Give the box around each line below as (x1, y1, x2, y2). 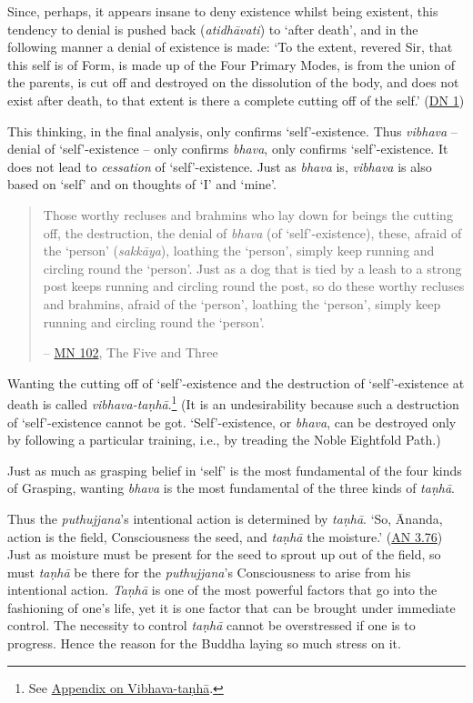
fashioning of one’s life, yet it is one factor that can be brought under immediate (7, 598, 456, 617)
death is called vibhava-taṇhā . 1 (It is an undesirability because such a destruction (7, 392, 459, 413)
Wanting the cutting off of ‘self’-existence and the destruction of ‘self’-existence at (7, 373, 465, 392)
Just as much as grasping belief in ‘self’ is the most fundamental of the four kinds (7, 460, 462, 479)
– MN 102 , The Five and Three (43, 343, 218, 362)
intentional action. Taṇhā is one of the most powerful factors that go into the (7, 580, 438, 599)
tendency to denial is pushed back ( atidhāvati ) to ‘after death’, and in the (7, 19, 418, 38)
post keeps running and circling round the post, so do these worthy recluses (43, 276, 465, 296)
